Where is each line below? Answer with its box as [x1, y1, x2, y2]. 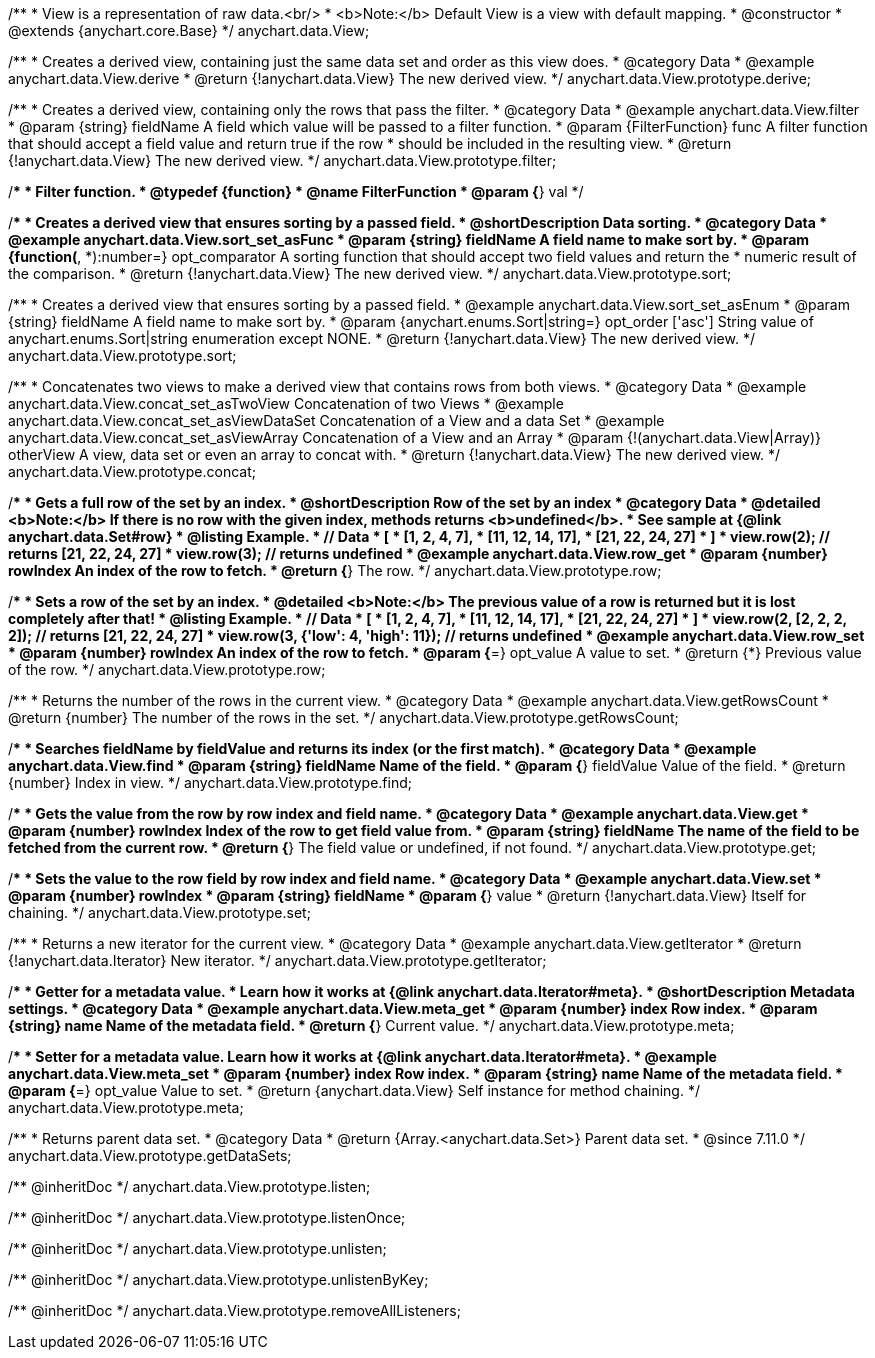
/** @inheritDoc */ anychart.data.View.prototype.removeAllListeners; [8, 1302, 461, 1319]
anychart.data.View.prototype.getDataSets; [8, 1147, 292, 1164]
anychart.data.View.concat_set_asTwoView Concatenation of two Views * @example [8, 395, 564, 412]
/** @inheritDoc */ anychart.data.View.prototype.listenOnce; [8, 1209, 406, 1226]
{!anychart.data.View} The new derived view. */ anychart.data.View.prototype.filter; [8, 152, 557, 169]
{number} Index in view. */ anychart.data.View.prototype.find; [8, 774, 413, 791]
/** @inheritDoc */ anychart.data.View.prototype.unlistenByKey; [8, 1271, 429, 1288]
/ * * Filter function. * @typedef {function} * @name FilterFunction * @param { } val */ [8, 183, 584, 200]
